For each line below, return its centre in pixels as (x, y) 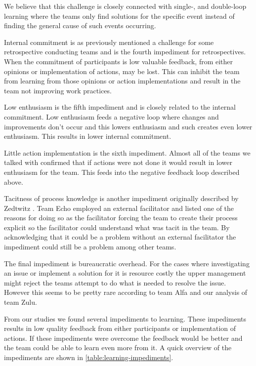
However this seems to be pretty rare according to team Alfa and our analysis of (126, 292)
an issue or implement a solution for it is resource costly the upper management (125, 273)
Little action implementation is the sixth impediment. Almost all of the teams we (127, 152)
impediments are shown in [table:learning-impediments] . (89, 357)
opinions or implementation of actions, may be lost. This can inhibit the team (122, 71)
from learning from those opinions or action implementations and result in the (122, 81)
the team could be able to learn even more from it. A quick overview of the (118, 347)
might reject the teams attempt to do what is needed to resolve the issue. (115, 282)
